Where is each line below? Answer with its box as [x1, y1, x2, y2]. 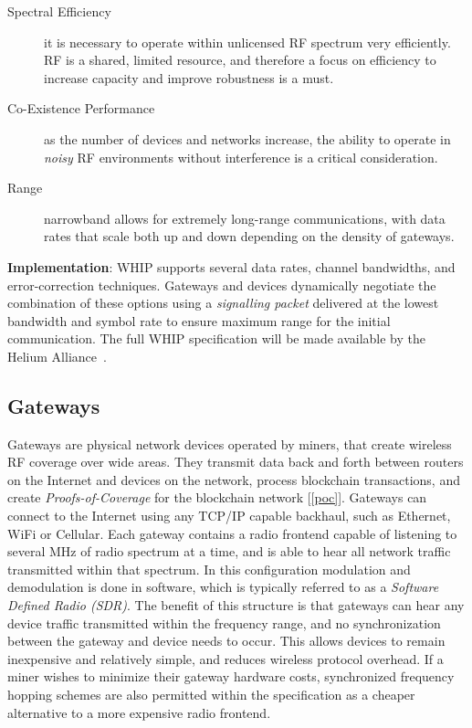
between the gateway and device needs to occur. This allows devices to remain [7, 631, 446, 650]
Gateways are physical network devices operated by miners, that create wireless [7, 434, 452, 453]
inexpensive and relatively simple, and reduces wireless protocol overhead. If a [7, 649, 444, 668]
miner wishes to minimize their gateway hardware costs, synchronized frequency [7, 667, 455, 686]
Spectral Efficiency [7, 2, 111, 20]
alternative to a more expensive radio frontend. [7, 702, 271, 722]
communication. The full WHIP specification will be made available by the [7, 329, 425, 348]
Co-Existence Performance [7, 99, 155, 118]
